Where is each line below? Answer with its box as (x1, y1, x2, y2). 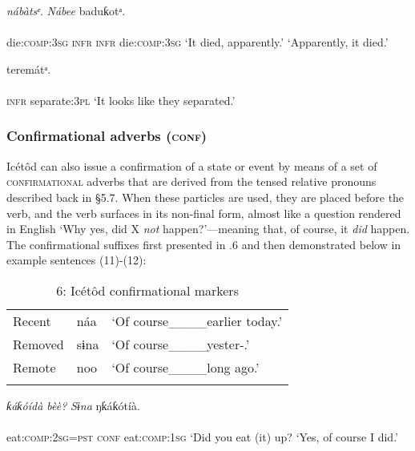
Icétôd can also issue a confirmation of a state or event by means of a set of (6, 157, 377, 174)
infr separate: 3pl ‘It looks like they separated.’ (6, 91, 236, 108)
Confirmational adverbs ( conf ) (6, 126, 207, 146)
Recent (13, 311, 51, 330)
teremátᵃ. (6, 60, 51, 77)
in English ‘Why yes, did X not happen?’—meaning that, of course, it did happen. (6, 220, 410, 237)
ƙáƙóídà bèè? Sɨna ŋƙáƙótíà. (6, 397, 140, 413)
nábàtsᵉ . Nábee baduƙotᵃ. (6, 2, 126, 18)
